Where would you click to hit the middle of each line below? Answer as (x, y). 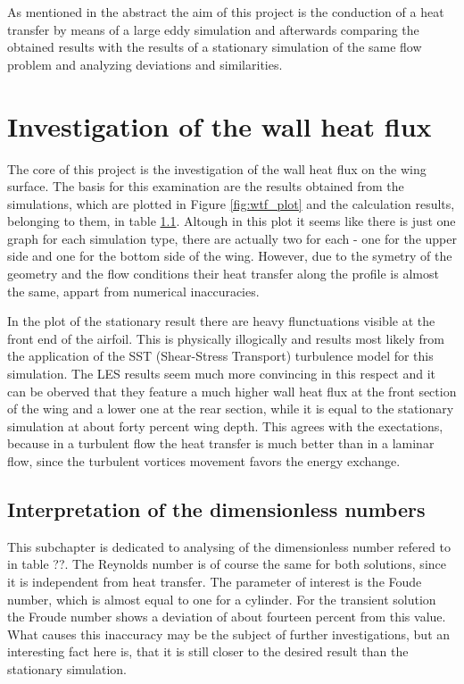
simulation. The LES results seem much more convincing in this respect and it (222, 374)
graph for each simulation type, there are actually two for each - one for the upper (232, 238)
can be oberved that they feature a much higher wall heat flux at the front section (232, 391)
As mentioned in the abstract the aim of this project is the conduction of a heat (226, 12)
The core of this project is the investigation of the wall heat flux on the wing (217, 168)
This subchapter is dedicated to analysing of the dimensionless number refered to (229, 546)
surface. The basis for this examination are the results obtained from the (206, 186)
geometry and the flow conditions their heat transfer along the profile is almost (223, 274)
